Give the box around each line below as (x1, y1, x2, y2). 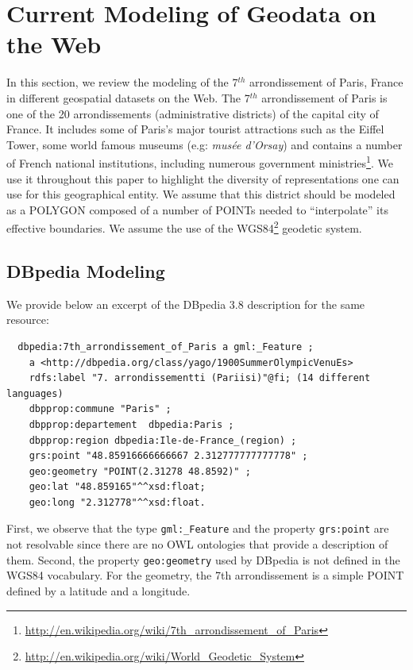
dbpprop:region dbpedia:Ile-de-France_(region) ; (29, 434, 297, 446)
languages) (6, 387, 64, 399)
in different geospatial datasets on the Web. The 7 (6, 89, 250, 106)
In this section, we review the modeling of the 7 (6, 74, 238, 90)
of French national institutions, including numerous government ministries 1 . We (6, 152, 393, 171)
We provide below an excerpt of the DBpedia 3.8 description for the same (6, 295, 365, 312)
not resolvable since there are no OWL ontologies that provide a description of (6, 536, 388, 553)
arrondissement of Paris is (261, 89, 388, 106)
